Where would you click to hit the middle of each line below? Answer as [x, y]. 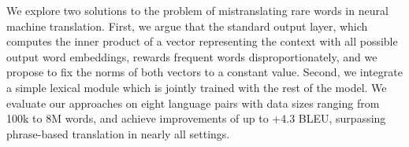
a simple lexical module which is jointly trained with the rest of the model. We [197, 87]
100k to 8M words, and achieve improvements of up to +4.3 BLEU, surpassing [196, 118]
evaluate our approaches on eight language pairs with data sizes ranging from [193, 103]
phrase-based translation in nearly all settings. [118, 133]
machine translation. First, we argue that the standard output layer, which [187, 26]
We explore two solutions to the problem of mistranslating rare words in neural [197, 10]
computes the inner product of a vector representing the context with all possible [202, 41]
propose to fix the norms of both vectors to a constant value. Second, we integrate [204, 72]
